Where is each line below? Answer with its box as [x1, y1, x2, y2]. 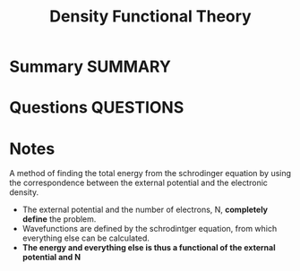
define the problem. [21, 214, 97, 224]
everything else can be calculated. [21, 233, 150, 243]
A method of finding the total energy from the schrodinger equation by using [9, 168, 292, 179]
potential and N [21, 252, 81, 263]
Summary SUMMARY [9, 56, 172, 77]
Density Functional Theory [48, 6, 253, 27]
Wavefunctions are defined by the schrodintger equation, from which [21, 224, 278, 234]
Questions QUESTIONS [9, 97, 184, 118]
